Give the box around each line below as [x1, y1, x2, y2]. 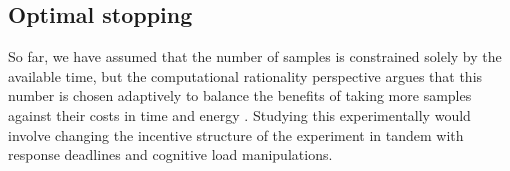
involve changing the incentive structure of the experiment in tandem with [8, 124, 464, 145]
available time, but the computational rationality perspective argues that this [8, 65, 483, 86]
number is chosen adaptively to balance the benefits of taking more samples [8, 85, 472, 106]
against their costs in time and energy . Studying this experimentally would [8, 104, 471, 125]
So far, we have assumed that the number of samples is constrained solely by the [8, 46, 502, 67]
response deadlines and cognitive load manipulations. [8, 144, 333, 165]
